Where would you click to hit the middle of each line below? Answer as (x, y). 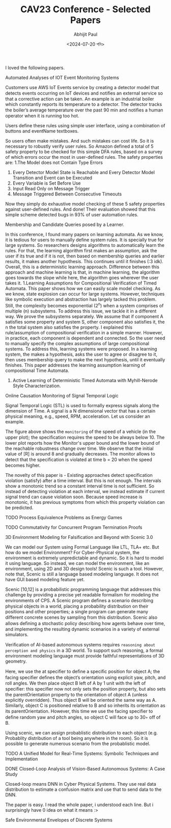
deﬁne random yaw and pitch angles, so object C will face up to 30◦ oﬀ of (83, 717)
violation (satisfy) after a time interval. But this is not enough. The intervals (83, 480)
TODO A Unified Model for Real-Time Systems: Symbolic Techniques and (82, 753)
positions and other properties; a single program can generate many (77, 611)
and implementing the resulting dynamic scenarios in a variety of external (82, 629)
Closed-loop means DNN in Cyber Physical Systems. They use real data (81, 784)
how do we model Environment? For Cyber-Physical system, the (73, 552)
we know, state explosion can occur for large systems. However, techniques (85, 294)
